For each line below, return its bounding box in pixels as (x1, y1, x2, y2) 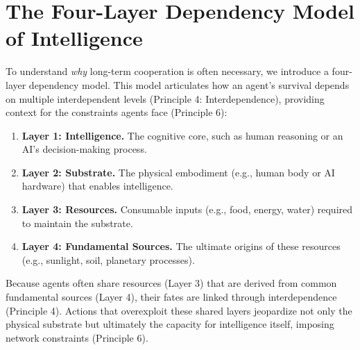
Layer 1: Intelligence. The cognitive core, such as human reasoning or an (22, 128, 343, 142)
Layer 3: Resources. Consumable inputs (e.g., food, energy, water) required (22, 202, 353, 217)
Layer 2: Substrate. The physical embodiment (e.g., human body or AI (22, 165, 335, 179)
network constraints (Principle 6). (6, 330, 148, 344)
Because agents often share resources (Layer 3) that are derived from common (6, 276, 337, 290)
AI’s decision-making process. (22, 142, 147, 156)
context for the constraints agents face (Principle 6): (6, 105, 228, 119)
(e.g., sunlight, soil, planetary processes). (22, 252, 195, 267)
